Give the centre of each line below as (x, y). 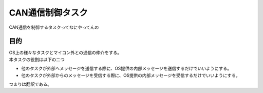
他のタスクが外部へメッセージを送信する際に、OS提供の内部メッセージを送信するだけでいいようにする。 (126, 69)
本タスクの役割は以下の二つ (37, 59)
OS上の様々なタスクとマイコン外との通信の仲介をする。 (65, 53)
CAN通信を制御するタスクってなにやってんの (54, 27)
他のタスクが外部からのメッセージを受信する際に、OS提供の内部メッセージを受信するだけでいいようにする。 (131, 75)
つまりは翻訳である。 (30, 84)
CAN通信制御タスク (48, 13)
